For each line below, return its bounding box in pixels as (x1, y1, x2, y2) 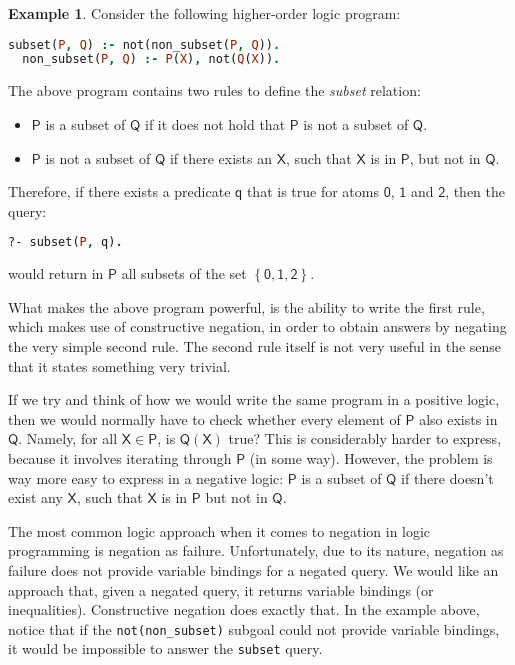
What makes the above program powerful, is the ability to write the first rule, (8, 296, 485, 317)
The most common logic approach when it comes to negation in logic (8, 520, 431, 541)
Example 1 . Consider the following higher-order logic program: (8, 3, 401, 23)
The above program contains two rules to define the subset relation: (8, 80, 421, 101)
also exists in (419, 408, 498, 429)
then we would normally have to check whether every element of (8, 408, 401, 429)
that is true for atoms (246, 181, 379, 202)
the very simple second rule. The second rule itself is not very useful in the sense (8, 335, 502, 356)
